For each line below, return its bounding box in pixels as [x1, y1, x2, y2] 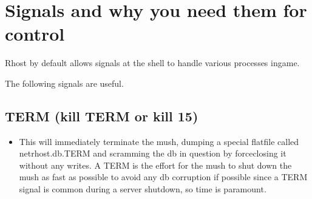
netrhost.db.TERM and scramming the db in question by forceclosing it [19, 147, 287, 160]
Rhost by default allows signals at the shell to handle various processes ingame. [5, 56, 300, 69]
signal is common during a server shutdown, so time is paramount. [19, 183, 266, 195]
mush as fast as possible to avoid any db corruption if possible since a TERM [19, 170, 308, 183]
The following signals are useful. [5, 76, 124, 89]
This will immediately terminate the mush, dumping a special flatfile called [19, 135, 299, 147]
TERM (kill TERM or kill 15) [5, 106, 198, 125]
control [5, 21, 65, 46]
